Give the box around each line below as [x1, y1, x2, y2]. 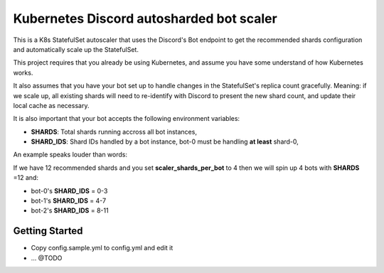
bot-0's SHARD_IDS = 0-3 [31, 186, 108, 195]
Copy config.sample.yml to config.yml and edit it [31, 244, 174, 252]
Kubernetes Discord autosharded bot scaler [13, 11, 277, 26]
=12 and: [13, 173, 39, 182]
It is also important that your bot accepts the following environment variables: [13, 114, 240, 123]
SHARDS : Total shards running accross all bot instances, [31, 127, 197, 136]
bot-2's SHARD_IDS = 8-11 [31, 206, 110, 215]
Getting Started [13, 225, 83, 237]
